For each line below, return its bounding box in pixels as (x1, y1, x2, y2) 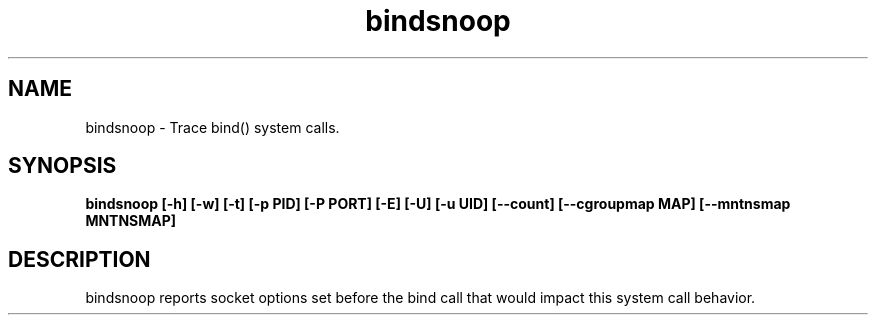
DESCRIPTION (8, 246, 151, 272)
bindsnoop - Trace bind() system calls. (85, 118, 340, 136)
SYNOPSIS (8, 153, 117, 179)
